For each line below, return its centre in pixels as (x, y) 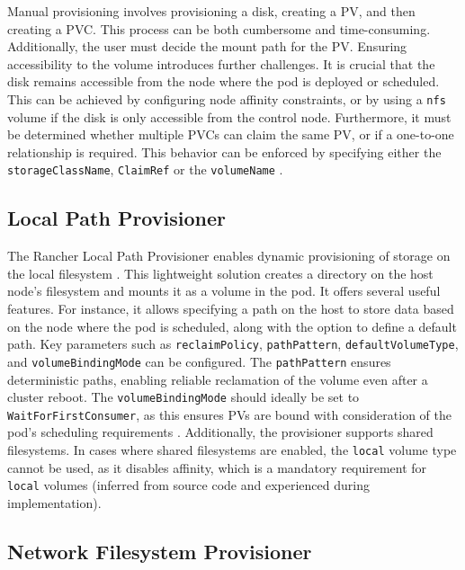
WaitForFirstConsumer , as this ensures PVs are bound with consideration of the (229, 414)
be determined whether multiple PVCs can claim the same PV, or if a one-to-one (231, 134)
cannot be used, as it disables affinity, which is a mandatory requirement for (217, 467)
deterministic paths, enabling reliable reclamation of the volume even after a (218, 379)
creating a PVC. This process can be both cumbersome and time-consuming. (219, 28)
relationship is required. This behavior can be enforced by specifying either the (224, 151)
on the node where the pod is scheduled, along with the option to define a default (232, 326)
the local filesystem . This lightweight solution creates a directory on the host (220, 273)
